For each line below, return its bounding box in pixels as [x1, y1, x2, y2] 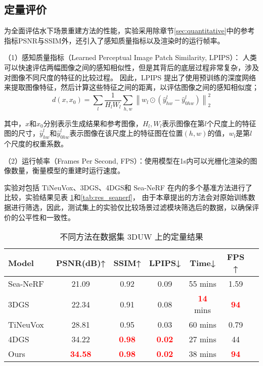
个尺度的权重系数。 [4, 138, 68, 148]
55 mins [189, 278, 216, 290]
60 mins [189, 319, 216, 331]
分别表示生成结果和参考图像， [43, 118, 143, 128]
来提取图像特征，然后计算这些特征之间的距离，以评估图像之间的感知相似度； [4, 82, 259, 92]
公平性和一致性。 [18, 212, 75, 222]
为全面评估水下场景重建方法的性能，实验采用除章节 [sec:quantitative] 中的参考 [4, 25, 255, 36]
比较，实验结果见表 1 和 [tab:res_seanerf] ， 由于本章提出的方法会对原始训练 [4, 192, 248, 202]
